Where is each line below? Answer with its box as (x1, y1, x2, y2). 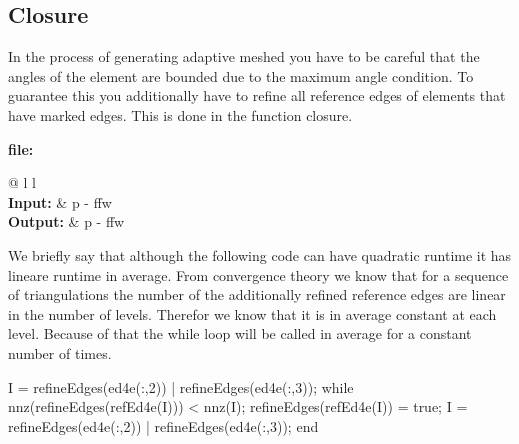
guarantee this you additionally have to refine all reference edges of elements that (8, 85, 506, 106)
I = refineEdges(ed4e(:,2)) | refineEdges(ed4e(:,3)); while (8, 376, 354, 397)
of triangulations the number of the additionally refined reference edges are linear (8, 284, 506, 305)
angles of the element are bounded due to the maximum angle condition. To (8, 65, 474, 86)
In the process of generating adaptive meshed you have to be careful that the (8, 46, 480, 67)
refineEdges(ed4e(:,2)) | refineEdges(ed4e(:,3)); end (8, 415, 319, 436)
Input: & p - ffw (8, 191, 112, 212)
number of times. (8, 342, 112, 363)
